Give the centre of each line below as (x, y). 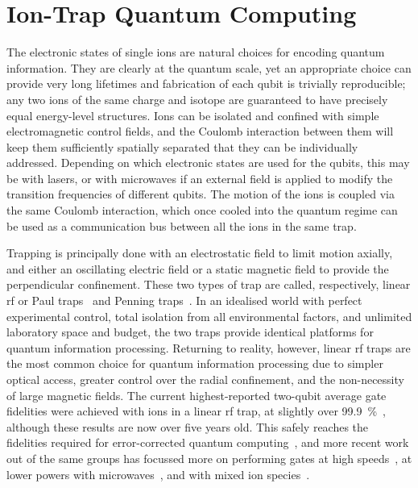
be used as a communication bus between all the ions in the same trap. (182, 225)
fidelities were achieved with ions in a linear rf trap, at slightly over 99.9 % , (196, 411)
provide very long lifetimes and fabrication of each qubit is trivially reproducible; (206, 83)
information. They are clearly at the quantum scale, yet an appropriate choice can (209, 67)
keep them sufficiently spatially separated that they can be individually (182, 146)
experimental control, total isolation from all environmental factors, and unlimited (209, 316)
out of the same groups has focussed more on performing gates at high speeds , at (209, 458)
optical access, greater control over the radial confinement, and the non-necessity (205, 379)
